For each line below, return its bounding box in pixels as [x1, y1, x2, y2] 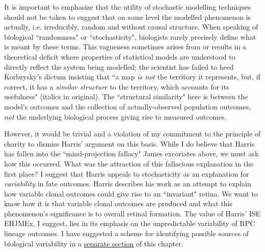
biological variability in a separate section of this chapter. [4, 238, 183, 248]
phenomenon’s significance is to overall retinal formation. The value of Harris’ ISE [4, 208, 261, 218]
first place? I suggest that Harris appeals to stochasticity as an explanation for [4, 168, 249, 179]
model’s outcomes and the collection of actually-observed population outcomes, [4, 101, 251, 111]
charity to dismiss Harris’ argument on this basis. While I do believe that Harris [4, 138, 255, 149]
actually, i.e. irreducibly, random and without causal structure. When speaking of [4, 21, 258, 32]
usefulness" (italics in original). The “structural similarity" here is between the [4, 91, 248, 102]
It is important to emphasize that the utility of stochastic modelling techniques [4, 2, 251, 12]
